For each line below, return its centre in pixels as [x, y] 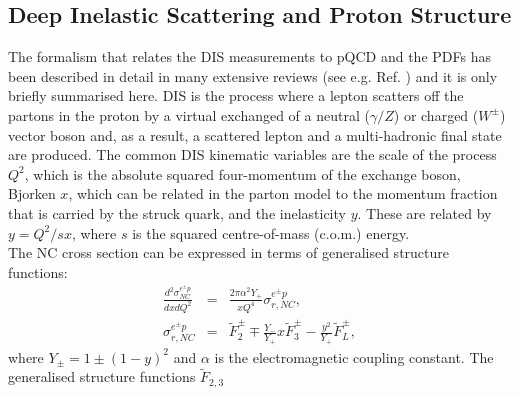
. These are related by [424, 212]
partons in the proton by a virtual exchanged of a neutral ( [189, 114]
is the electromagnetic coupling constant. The [354, 356]
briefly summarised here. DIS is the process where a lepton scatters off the [236, 95]
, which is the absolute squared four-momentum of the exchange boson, [242, 173]
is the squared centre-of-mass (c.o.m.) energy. [271, 232]
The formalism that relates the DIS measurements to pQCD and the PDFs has [249, 56]
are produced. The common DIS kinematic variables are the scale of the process [252, 154]
